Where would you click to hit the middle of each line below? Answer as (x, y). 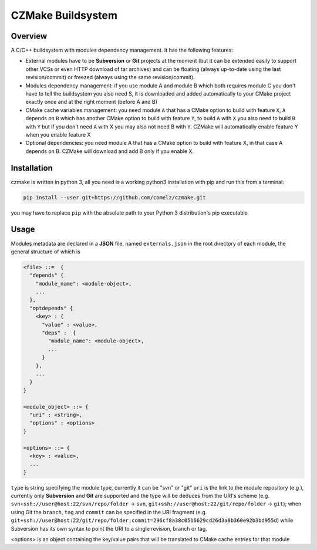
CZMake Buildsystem (64, 15)
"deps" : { (59, 333)
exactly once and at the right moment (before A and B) (92, 102)
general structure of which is (45, 252)
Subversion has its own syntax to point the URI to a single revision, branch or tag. (109, 528)
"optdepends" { (51, 308)
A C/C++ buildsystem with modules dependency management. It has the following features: (122, 50)
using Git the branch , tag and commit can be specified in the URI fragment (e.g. (109, 512)
